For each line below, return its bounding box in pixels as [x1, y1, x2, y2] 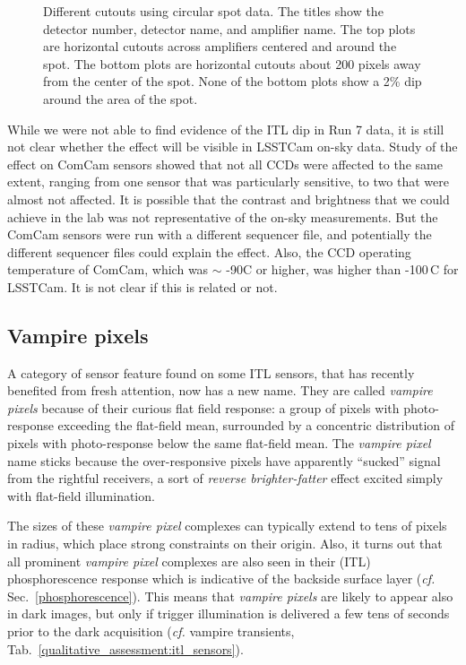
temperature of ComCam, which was [7, 260, 209, 279]
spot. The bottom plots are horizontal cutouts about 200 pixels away [43, 54, 421, 73]
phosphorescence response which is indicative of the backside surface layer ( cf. [7, 569, 436, 588]
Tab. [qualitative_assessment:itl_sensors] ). [7, 639, 244, 658]
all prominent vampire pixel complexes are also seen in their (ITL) [7, 551, 371, 570]
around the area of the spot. [43, 89, 198, 108]
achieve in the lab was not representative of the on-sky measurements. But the [7, 207, 438, 226]
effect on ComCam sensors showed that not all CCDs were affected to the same [7, 154, 443, 173]
